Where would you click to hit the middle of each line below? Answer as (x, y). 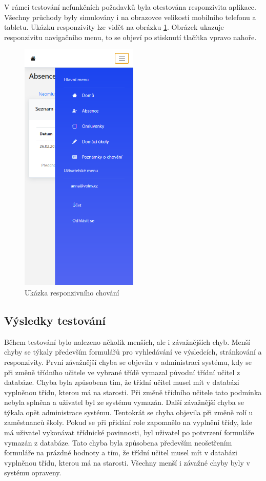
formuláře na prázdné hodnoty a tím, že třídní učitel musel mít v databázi (121, 452)
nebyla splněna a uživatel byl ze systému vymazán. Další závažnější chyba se (124, 402)
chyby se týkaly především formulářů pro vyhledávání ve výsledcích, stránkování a (133, 352)
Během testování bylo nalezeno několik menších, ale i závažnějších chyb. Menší (127, 341)
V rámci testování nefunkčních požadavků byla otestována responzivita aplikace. (130, 6)
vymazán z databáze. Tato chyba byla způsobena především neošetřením (118, 442)
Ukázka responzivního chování (72, 292)
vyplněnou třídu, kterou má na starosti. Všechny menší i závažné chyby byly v (127, 462)
